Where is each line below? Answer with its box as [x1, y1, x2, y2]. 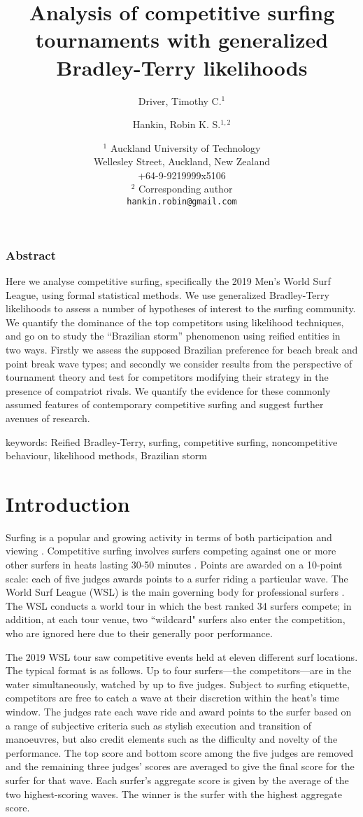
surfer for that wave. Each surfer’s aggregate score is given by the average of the [6, 772, 349, 787]
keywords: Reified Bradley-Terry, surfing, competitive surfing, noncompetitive [6, 434, 338, 449]
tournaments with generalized [35, 25, 329, 54]
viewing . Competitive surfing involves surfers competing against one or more [6, 543, 336, 558]
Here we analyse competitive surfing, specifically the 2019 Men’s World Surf [6, 274, 331, 288]
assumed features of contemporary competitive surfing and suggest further [6, 397, 324, 412]
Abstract [6, 246, 56, 263]
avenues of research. [6, 410, 90, 425]
